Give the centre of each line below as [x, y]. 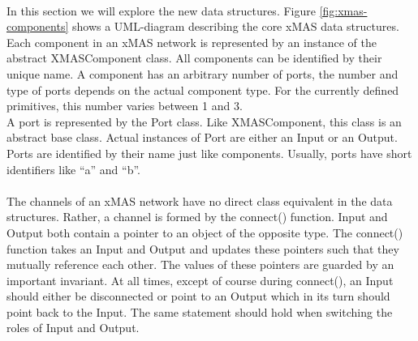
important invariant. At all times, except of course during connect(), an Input [200, 280]
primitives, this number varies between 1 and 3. [125, 106]
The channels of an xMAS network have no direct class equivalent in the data [200, 200]
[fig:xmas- [343, 10]
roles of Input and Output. [73, 328]
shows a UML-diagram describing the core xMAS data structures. [235, 26]
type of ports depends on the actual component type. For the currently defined [203, 90]
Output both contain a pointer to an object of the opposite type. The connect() [205, 232]
